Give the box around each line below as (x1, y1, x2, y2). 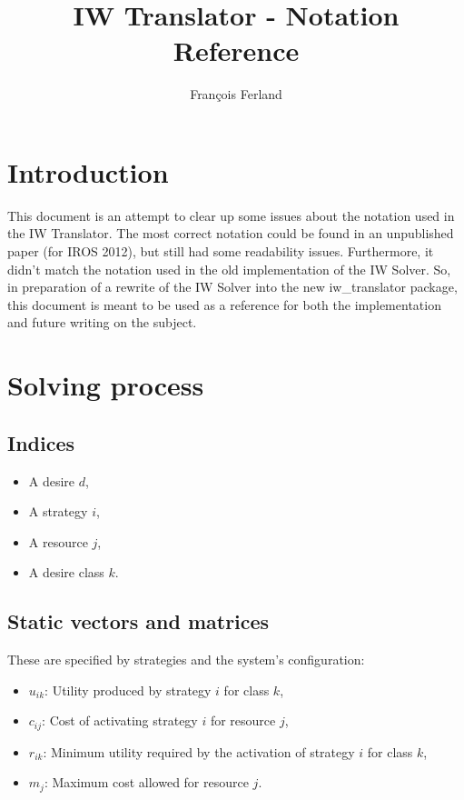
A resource (28, 532, 88, 551)
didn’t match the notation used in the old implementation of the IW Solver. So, (7, 259, 451, 278)
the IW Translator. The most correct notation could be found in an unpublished (7, 224, 454, 243)
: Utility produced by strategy (44, 680, 212, 699)
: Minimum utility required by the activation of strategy (43, 742, 355, 761)
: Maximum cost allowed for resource (44, 773, 249, 792)
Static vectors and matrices (7, 607, 270, 635)
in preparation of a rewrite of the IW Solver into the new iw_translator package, (7, 277, 458, 296)
